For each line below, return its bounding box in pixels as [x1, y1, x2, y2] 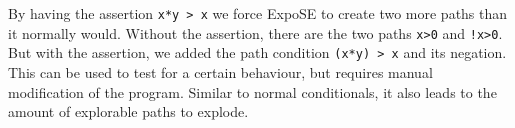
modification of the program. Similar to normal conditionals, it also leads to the [8, 81, 497, 102]
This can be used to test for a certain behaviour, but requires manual [8, 61, 433, 82]
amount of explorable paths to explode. [8, 101, 249, 122]
